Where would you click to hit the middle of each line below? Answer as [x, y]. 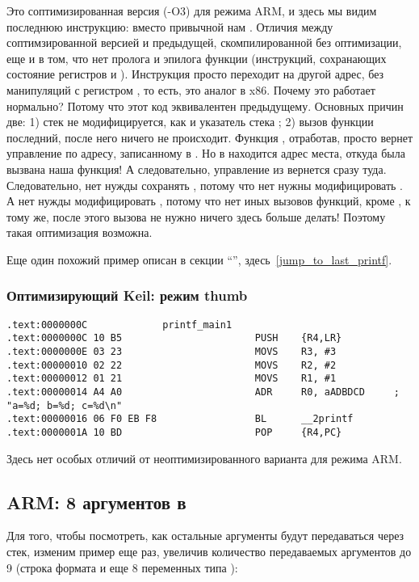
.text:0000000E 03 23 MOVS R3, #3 [172, 352]
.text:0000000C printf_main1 [119, 325]
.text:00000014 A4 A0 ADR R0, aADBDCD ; [203, 392]
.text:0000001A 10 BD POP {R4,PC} [174, 432]
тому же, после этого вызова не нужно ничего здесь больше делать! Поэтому [196, 216]
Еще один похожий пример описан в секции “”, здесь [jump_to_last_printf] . [199, 259]
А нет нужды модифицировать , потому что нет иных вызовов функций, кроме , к [209, 201]
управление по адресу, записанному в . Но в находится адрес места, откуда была [206, 153]
